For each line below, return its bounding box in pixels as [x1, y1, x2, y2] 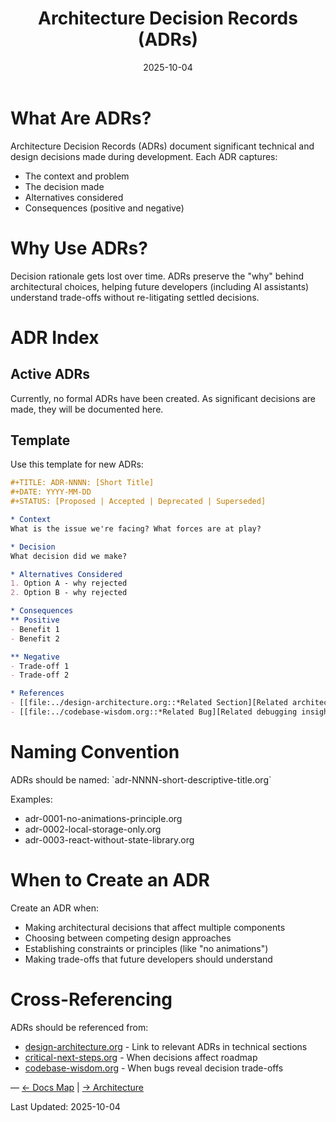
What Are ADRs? [10, 107, 152, 129]
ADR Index [10, 326, 100, 349]
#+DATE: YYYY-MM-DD [10, 487, 92, 497]
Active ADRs [10, 366, 91, 383]
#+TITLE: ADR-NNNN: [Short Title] [10, 478, 155, 488]
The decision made [24, 180, 105, 192]
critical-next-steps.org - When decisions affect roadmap [24, 1051, 258, 1063]
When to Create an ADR [10, 869, 210, 892]
